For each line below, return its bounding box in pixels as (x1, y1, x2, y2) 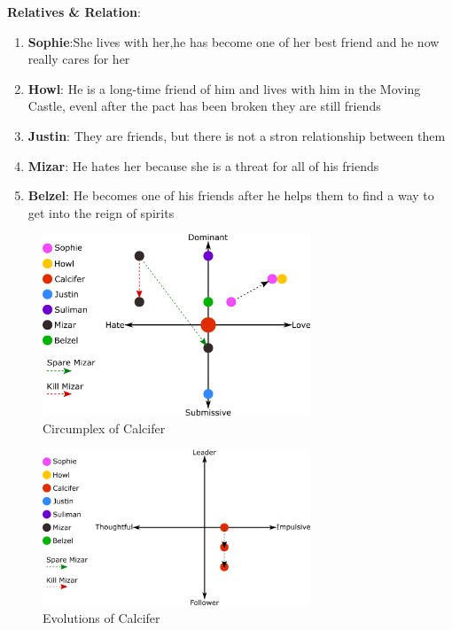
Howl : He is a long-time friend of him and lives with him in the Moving (27, 79, 421, 97)
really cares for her (27, 50, 130, 68)
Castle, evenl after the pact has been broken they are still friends (27, 97, 381, 115)
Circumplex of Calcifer (43, 418, 166, 437)
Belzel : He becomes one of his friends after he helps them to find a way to (27, 186, 434, 205)
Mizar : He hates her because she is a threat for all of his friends (27, 156, 379, 175)
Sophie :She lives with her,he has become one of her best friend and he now (27, 32, 440, 51)
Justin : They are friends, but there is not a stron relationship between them (27, 126, 446, 144)
